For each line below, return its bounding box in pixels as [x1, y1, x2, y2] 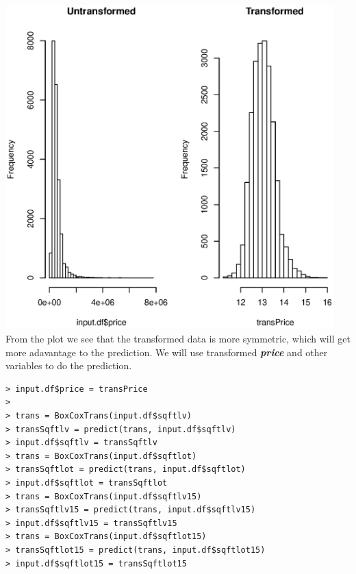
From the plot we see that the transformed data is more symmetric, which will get [5, 332, 351, 346]
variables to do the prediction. [5, 358, 132, 373]
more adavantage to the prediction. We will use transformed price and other [5, 345, 328, 359]
